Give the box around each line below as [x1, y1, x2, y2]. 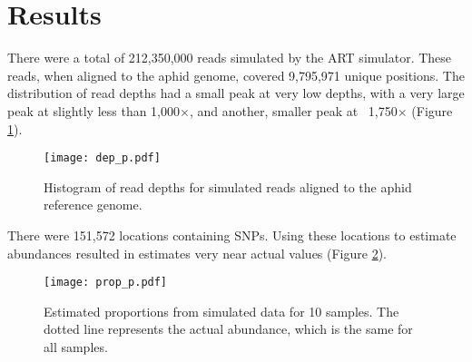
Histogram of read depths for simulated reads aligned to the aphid [44, 177, 412, 196]
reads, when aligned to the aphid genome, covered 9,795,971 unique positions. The [7, 65, 465, 84]
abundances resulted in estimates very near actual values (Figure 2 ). [7, 243, 388, 262]
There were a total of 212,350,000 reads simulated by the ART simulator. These [7, 48, 452, 67]
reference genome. [44, 195, 143, 214]
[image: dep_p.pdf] [44, 152, 161, 165]
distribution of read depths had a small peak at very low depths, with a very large [7, 83, 465, 103]
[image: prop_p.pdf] [44, 276, 168, 289]
